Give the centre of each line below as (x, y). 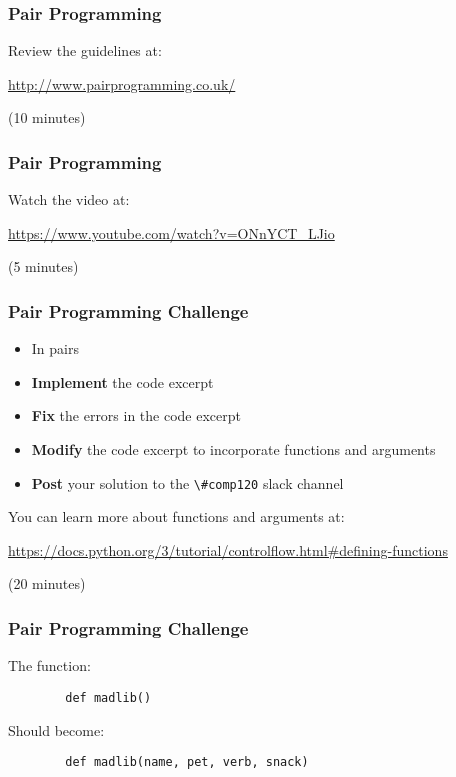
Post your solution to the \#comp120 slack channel (187, 482)
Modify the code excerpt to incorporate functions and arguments (233, 449)
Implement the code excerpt (122, 381)
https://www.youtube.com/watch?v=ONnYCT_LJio (171, 232)
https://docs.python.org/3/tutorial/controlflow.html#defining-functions (228, 549)
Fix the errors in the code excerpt (136, 415)
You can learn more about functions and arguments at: (176, 516)
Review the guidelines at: (85, 50)
